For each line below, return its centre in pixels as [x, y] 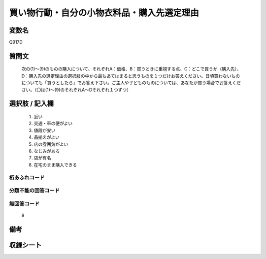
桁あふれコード [27, 177]
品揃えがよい [47, 137]
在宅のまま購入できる [55, 164]
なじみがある [47, 151]
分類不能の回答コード [34, 191]
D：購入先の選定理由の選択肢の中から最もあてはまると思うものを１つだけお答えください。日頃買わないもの [131, 76]
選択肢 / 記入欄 [32, 104]
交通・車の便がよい [53, 124]
